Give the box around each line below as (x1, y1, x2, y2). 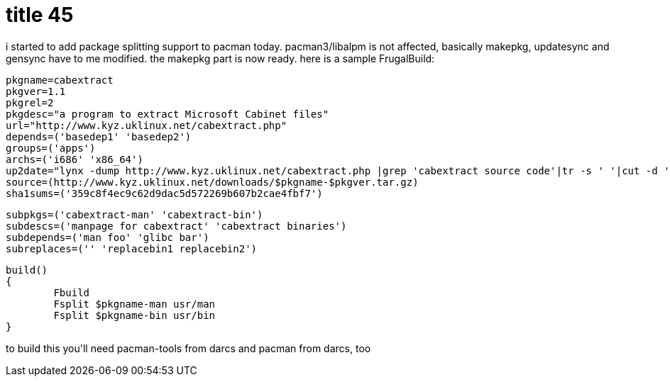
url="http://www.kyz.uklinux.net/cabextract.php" (6, 119, 287, 131)
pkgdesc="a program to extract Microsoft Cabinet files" (6, 108, 329, 120)
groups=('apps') (6, 142, 96, 154)
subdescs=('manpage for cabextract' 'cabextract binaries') (6, 220, 347, 232)
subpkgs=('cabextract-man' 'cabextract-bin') (6, 208, 263, 220)
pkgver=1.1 (6, 85, 66, 97)
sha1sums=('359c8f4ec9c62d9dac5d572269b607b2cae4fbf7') (6, 187, 323, 199)
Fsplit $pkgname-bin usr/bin (53, 309, 216, 321)
